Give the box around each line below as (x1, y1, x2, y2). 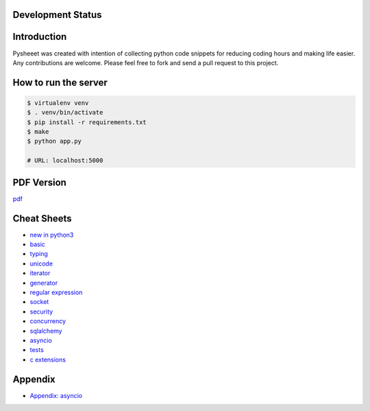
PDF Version (12, 176, 66, 188)
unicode (29, 259, 53, 268)
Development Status (12, 9, 102, 21)
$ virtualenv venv (27, 99, 89, 106)
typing (29, 250, 48, 258)
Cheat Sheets (12, 213, 72, 224)
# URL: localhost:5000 (27, 156, 103, 165)
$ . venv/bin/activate (27, 108, 103, 117)
